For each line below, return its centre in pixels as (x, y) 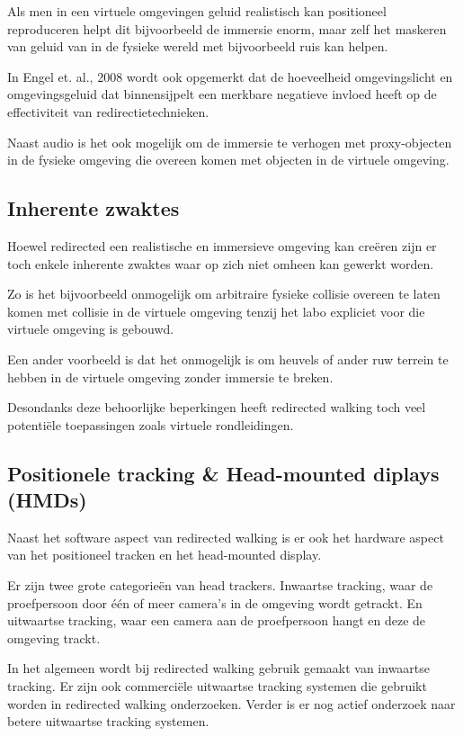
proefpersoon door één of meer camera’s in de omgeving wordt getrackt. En (215, 602)
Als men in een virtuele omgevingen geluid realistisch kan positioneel (197, 11)
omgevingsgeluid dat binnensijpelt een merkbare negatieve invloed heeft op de (222, 94)
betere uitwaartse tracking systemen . (108, 721)
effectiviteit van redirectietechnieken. (108, 111)
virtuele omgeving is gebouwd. (91, 329)
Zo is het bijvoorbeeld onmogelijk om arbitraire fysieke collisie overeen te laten (224, 294)
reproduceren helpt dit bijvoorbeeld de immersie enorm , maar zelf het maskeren (227, 28)
